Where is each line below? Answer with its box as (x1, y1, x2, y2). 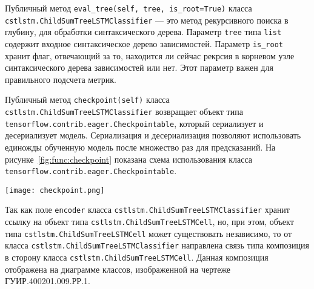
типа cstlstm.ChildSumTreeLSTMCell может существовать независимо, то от (5, 227, 292, 239)
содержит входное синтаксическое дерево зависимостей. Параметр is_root (5, 37, 284, 50)
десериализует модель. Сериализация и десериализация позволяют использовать (5, 129, 301, 141)
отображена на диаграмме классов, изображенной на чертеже (5, 262, 231, 275)
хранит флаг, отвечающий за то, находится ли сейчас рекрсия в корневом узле (5, 49, 295, 62)
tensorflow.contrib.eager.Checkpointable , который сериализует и (5, 117, 264, 129)
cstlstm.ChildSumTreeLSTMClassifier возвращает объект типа (5, 105, 243, 118)
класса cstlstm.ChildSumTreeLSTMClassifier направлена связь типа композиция (5, 239, 310, 252)
